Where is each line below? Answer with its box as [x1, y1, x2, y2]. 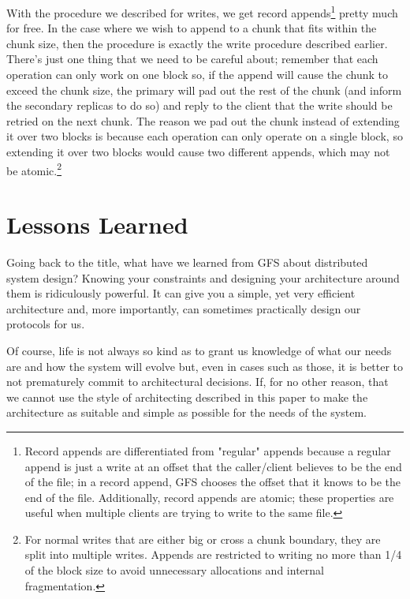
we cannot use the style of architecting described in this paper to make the [6, 388, 368, 405]
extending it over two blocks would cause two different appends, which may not [6, 144, 390, 159]
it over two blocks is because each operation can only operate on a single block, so [6, 128, 403, 144]
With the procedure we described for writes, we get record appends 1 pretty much [6, 2, 398, 21]
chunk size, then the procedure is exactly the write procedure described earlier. [6, 35, 388, 51]
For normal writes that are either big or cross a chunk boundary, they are [24, 530, 381, 547]
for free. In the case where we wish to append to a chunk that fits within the [6, 20, 377, 36]
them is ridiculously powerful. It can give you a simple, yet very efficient [6, 285, 356, 301]
